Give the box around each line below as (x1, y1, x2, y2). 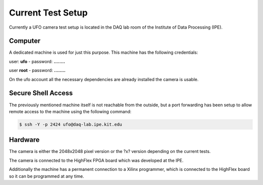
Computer (9, 37, 41, 45)
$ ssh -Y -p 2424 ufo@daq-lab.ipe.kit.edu (19, 121, 122, 127)
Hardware (9, 136, 40, 144)
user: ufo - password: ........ (9, 58, 65, 64)
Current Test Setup (9, 7, 88, 18)
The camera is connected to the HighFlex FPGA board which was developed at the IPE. (9, 157, 184, 163)
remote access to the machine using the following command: (9, 108, 131, 114)
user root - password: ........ (9, 67, 66, 73)
